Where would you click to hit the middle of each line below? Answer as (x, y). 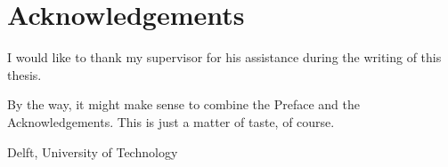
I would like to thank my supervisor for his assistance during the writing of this (224, 57)
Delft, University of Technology (93, 151)
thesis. (24, 74)
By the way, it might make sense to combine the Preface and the (184, 104)
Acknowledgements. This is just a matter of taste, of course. (171, 121)
